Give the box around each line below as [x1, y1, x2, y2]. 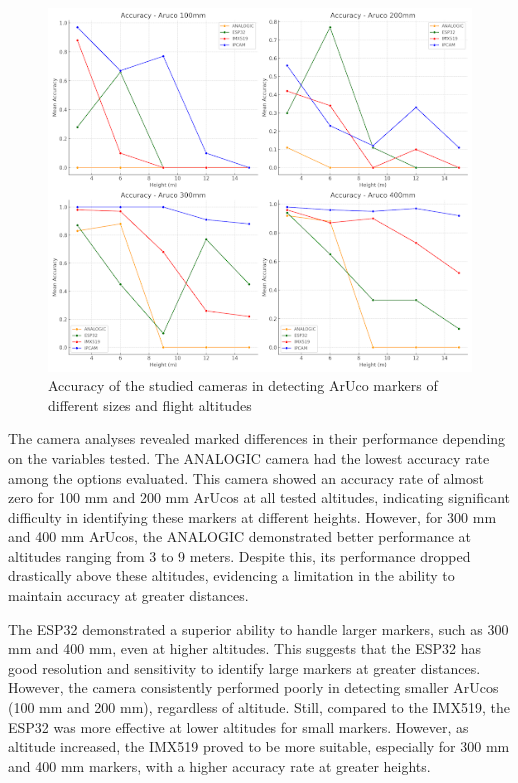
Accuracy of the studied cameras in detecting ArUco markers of [48, 375, 438, 396]
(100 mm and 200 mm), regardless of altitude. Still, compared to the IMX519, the [8, 697, 510, 718]
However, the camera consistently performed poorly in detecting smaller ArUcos [8, 677, 499, 698]
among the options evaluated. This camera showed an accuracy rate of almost [8, 467, 484, 488]
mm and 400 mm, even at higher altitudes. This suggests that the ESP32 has [8, 638, 481, 659]
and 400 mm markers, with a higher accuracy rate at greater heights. [8, 755, 431, 776]
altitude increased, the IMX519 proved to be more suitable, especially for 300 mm [8, 736, 510, 757]
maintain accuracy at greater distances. [8, 585, 249, 606]
